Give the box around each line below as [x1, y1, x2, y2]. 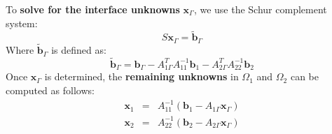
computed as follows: [6, 82, 95, 97]
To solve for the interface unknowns [6, 2, 180, 16]
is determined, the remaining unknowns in [44, 69, 239, 84]
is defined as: [51, 43, 106, 57]
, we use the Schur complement [193, 2, 327, 16]
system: [6, 15, 38, 30]
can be [290, 69, 319, 84]
